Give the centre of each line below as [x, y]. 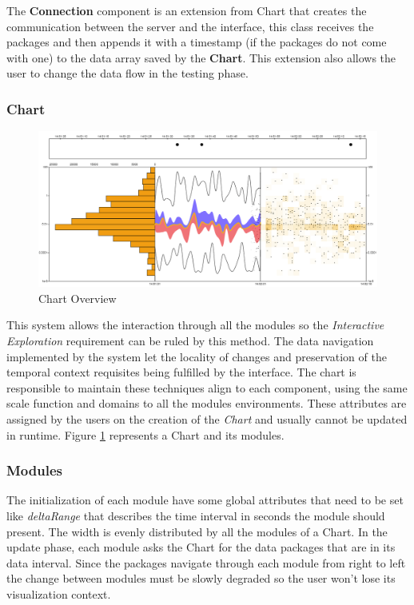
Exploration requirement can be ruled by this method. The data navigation [190, 340]
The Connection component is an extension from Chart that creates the [187, 10]
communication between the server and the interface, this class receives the [190, 26]
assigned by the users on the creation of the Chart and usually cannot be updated [207, 418]
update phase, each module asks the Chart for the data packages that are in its [201, 547]
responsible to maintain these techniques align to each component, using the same [207, 387]
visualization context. [59, 593]
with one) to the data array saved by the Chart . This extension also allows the [201, 57]
